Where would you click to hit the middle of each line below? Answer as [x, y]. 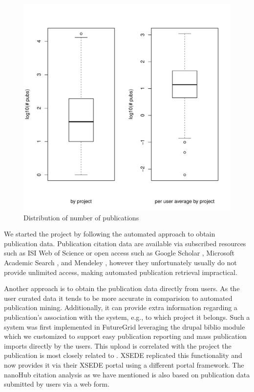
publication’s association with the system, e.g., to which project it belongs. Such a [127, 317]
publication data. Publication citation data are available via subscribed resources [125, 243]
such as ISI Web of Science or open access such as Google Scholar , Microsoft [119, 253]
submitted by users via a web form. [57, 384]
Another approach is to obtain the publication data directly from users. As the [122, 288]
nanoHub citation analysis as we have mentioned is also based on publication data [127, 374]
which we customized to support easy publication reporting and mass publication [126, 336]
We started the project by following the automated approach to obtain [110, 234]
